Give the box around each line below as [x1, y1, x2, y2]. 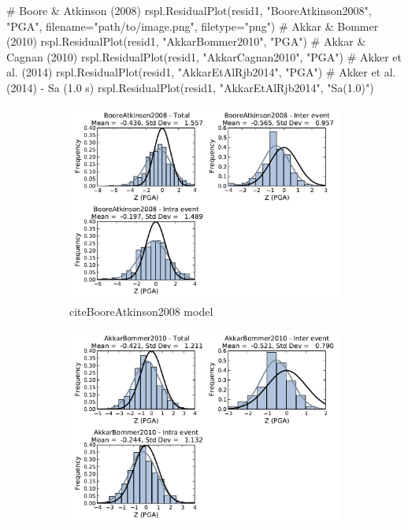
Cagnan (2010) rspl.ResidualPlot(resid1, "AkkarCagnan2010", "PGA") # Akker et [6, 48, 402, 65]
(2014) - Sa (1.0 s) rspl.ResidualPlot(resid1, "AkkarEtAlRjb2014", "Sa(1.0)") [6, 79, 374, 95]
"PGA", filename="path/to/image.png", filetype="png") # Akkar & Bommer [6, 17, 379, 34]
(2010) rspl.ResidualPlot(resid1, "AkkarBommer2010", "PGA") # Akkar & [6, 33, 366, 50]
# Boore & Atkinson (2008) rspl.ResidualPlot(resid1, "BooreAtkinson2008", [6, 2, 372, 18]
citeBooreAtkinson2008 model [69, 302, 213, 319]
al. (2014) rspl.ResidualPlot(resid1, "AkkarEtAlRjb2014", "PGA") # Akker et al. [6, 64, 396, 80]
